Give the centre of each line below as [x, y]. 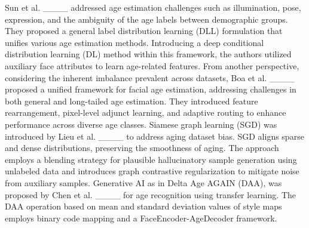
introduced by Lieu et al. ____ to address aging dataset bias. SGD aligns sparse [154, 136]
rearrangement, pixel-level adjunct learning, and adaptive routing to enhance [146, 113]
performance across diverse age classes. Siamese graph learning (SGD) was [141, 124]
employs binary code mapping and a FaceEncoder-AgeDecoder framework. [141, 218]
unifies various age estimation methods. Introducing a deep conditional [134, 42]
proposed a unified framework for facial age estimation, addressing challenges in [151, 89]
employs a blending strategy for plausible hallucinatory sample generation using [151, 159]
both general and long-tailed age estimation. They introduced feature [131, 101]
